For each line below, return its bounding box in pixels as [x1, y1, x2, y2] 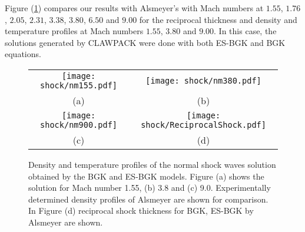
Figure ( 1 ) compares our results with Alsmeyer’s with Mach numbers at [5, 2, 264, 14]
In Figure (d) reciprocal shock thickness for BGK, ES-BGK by [28, 204, 254, 217]
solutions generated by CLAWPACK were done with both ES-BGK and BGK [5, 36, 286, 48]
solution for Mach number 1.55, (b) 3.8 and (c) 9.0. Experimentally [28, 181, 271, 194]
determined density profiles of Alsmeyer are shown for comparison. [28, 193, 268, 205]
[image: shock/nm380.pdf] [145, 75, 261, 85]
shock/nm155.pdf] [40, 80, 118, 90]
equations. [5, 48, 41, 60]
